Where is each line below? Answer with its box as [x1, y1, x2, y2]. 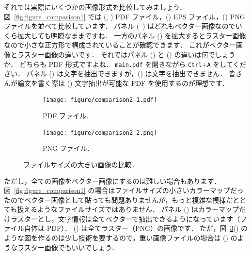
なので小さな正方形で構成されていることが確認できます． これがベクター [4, 40, 236, 50]
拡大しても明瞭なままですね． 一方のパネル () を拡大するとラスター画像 [17, 30, 246, 40]
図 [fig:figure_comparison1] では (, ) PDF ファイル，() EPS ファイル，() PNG [4, 11, 245, 21]
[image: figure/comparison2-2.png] [43, 129, 157, 136]
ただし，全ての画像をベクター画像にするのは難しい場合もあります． [4, 175, 221, 186]
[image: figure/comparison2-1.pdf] [43, 96, 157, 104]
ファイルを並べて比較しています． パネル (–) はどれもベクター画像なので [4, 21, 235, 31]
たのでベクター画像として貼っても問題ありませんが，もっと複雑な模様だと [4, 194, 240, 205]
